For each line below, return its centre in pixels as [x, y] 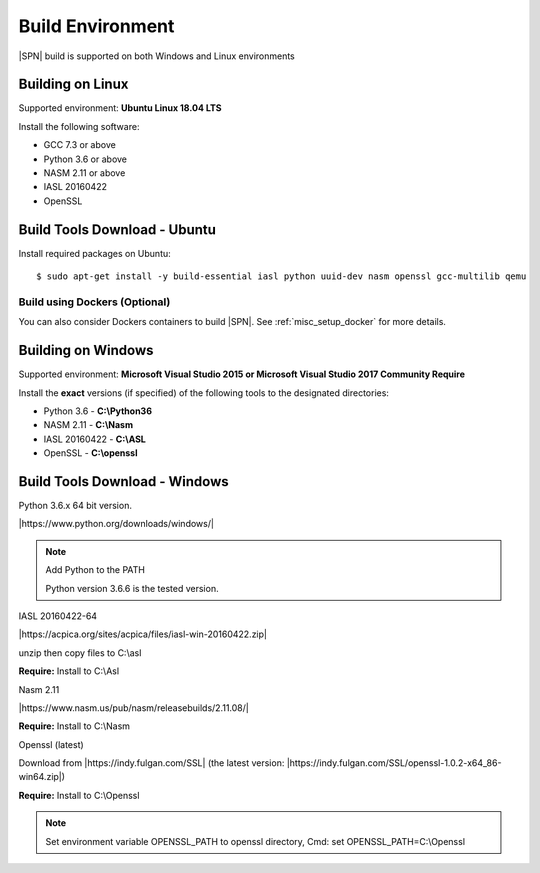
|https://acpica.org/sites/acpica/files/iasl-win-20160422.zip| [142, 634]
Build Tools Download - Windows [123, 481]
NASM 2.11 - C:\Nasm [88, 425]
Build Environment [96, 26]
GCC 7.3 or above [80, 145]
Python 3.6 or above [85, 159]
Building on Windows [86, 350]
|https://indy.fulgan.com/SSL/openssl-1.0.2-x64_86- [394, 763]
